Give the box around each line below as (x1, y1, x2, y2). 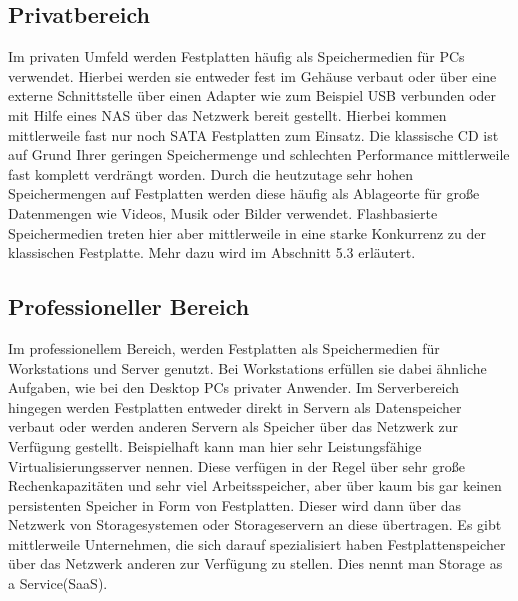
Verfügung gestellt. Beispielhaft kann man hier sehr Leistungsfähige (8, 435, 422, 456)
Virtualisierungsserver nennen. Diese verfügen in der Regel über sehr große (8, 455, 465, 476)
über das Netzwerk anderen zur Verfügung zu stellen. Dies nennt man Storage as (8, 553, 503, 574)
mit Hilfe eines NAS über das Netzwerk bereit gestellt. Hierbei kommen (8, 104, 447, 125)
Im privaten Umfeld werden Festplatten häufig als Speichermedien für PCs (8, 46, 465, 67)
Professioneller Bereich (8, 291, 250, 322)
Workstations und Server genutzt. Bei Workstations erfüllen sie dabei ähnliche (8, 357, 487, 378)
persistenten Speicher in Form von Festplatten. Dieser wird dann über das (8, 494, 462, 515)
